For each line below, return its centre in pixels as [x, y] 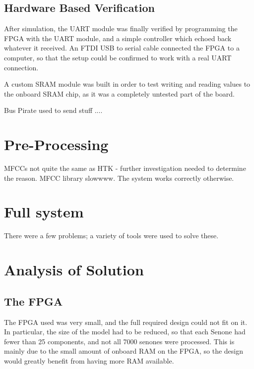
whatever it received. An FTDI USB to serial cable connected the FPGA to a [122, 48]
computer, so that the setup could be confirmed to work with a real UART [118, 57]
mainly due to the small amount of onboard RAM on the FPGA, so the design [124, 351]
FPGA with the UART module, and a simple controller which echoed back [118, 38]
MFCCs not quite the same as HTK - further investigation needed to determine [125, 168]
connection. [21, 67]
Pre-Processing [56, 144]
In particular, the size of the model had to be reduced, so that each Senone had [125, 332]
